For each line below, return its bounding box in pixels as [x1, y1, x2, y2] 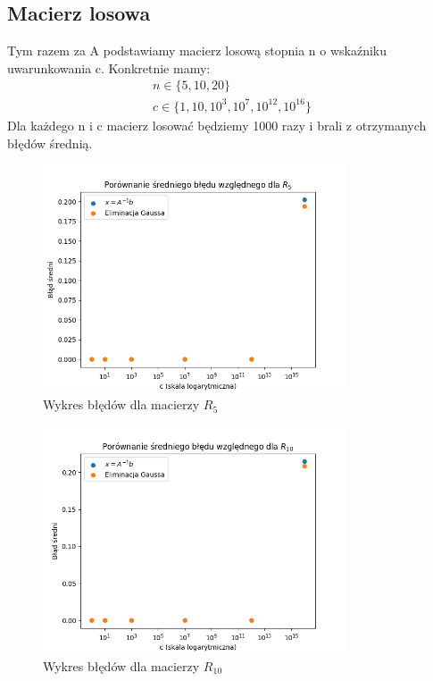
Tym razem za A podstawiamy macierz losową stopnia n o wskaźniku [7, 41, 387, 60]
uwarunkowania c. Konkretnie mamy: [7, 58, 211, 77]
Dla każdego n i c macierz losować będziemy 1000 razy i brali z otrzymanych [7, 115, 427, 134]
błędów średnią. [7, 133, 93, 152]
